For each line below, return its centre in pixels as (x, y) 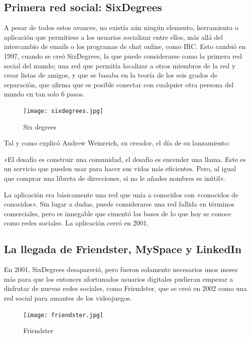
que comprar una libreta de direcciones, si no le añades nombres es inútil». (115, 178)
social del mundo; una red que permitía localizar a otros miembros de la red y (120, 65)
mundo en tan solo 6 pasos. (44, 94)
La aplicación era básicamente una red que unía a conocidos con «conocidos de (121, 194)
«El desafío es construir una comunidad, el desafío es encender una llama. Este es (125, 159)
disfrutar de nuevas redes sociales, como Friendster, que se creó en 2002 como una (125, 288)
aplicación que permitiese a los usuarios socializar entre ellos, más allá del (113, 37)
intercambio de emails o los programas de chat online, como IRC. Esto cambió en (125, 46)
